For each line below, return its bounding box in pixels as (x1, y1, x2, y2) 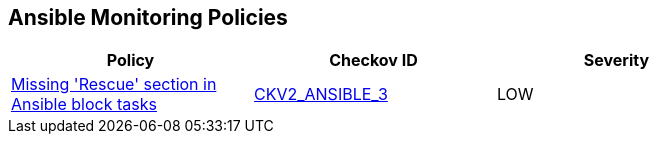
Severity (583, 50, 650, 71)
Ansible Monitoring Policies (8, 5, 288, 30)
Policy (106, 50, 155, 71)
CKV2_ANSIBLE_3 (253, 84, 388, 105)
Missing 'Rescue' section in (11, 74, 217, 95)
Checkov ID (329, 50, 418, 71)
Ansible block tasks (11, 94, 157, 115)
